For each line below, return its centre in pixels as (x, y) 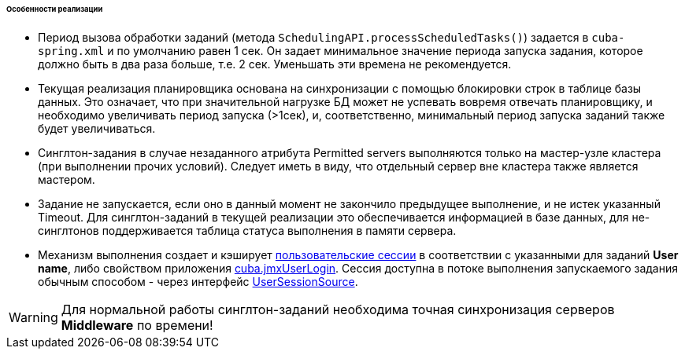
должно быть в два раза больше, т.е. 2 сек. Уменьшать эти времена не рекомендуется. (275, 64)
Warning (33, 317)
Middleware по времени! (137, 325)
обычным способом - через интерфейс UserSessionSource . (198, 281)
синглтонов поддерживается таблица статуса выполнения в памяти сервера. (247, 230)
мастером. (67, 179)
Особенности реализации (55, 9)
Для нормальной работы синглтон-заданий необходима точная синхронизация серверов (338, 309)
